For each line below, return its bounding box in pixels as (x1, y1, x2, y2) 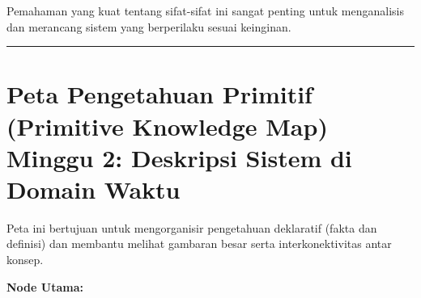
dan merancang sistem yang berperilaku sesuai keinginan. (6, 18, 291, 35)
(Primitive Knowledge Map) (6, 109, 328, 142)
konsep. (6, 251, 44, 268)
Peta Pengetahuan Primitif (6, 78, 313, 111)
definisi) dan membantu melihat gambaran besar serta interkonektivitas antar (6, 235, 392, 252)
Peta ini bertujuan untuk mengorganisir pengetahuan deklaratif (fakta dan (6, 219, 377, 236)
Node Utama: (6, 278, 83, 295)
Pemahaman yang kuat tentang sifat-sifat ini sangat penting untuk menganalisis (6, 2, 405, 19)
